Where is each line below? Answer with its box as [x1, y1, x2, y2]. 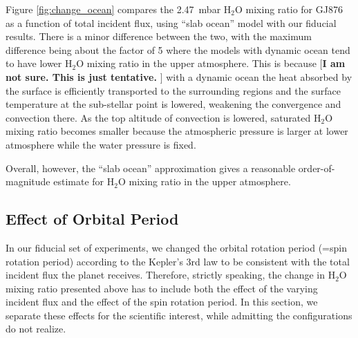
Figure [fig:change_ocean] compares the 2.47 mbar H [6, 2, 232, 16]
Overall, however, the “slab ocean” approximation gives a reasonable [6, 160, 296, 175]
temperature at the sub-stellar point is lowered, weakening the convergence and [6, 97, 341, 111]
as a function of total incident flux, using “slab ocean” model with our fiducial [6, 15, 337, 30]
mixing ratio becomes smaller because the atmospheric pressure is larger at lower [6, 124, 348, 138]
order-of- [298, 160, 335, 175]
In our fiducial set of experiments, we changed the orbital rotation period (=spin [6, 240, 347, 254]
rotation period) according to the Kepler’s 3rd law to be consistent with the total [6, 254, 350, 268]
